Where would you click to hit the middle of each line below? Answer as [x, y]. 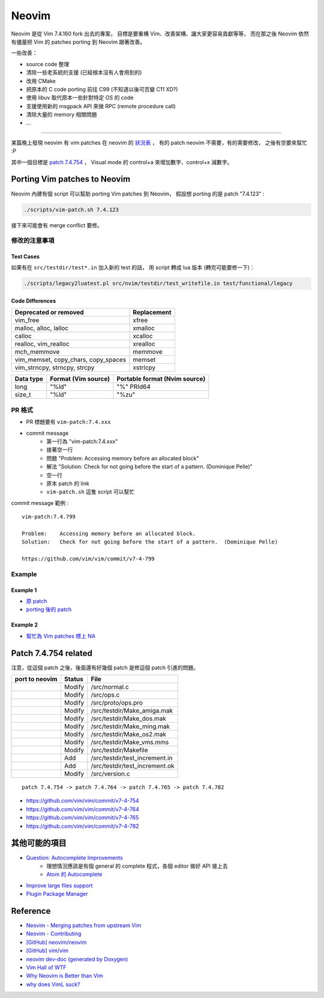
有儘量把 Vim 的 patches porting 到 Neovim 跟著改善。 [78, 41]
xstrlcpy [144, 368]
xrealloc [144, 344]
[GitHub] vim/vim [47, 951]
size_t [23, 395]
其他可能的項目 [39, 843]
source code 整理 [48, 64]
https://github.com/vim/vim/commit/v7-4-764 [82, 809]
